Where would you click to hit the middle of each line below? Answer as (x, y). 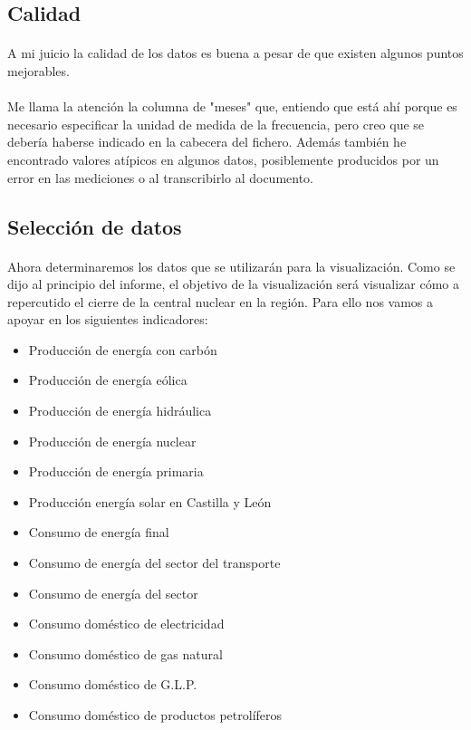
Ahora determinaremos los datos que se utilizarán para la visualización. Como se (231, 266)
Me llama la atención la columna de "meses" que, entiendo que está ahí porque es (232, 106)
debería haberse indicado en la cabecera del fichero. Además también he (207, 142)
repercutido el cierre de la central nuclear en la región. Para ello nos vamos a (221, 301)
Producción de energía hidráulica (120, 411)
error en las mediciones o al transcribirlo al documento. (161, 177)
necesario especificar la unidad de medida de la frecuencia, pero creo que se (216, 124)
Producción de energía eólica (108, 380)
